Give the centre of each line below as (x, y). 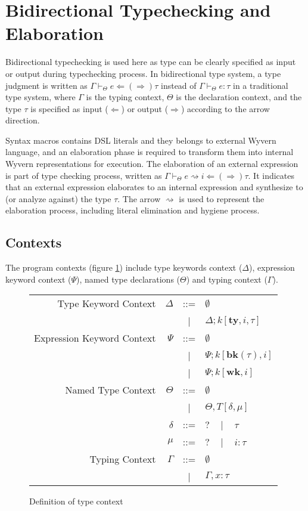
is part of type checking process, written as (84, 175)
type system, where (41, 97)
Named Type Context (111, 390)
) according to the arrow (225, 108)
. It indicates (271, 175)
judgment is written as (46, 85)
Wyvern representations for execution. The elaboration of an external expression (152, 164)
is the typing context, (125, 97)
